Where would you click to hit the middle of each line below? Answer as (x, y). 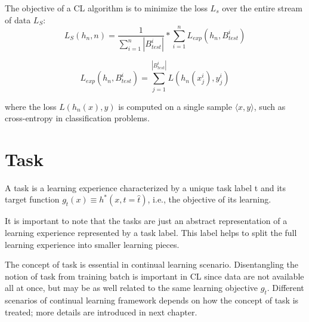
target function (32, 199)
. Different (285, 288)
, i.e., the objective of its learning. (209, 199)
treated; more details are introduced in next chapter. (101, 312)
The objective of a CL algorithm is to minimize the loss (106, 8)
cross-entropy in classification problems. (77, 118)
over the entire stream (262, 8)
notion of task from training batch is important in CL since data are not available (154, 276)
